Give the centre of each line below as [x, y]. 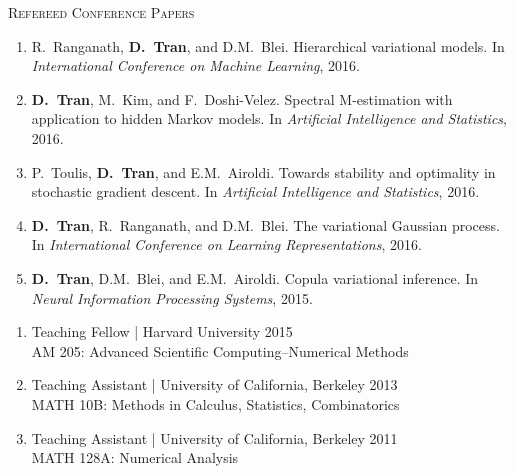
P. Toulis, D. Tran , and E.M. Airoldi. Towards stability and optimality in [263, 171]
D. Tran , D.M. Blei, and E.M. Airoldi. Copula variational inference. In [255, 277]
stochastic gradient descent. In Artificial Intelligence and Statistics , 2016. [255, 191]
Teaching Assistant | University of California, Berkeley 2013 [214, 384]
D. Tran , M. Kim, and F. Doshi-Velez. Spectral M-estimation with [242, 98]
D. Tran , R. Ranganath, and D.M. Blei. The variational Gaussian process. [265, 224]
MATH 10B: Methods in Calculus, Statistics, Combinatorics [215, 403]
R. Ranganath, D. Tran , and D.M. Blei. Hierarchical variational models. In [268, 45]
